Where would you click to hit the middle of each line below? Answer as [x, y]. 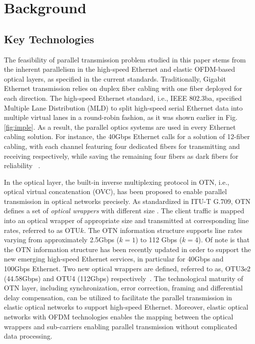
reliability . [22, 165]
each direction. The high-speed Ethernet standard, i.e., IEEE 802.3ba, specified [123, 98]
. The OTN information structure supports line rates [163, 230]
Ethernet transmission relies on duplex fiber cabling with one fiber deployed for [123, 88]
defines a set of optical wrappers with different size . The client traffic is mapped [124, 211]
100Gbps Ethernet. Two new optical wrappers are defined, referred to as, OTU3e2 [127, 269]
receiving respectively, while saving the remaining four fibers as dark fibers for [121, 156]
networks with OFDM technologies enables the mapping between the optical [119, 317]
